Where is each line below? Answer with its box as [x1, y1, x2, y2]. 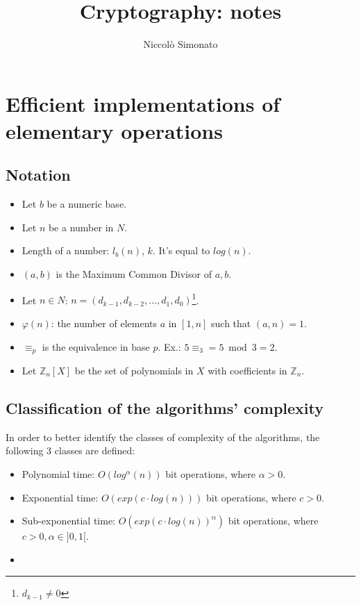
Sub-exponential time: [22, 513, 115, 528]
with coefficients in [208, 363, 287, 377]
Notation [6, 164, 71, 185]
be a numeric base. [47, 197, 126, 211]
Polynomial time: [22, 466, 95, 481]
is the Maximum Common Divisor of [56, 267, 212, 281]
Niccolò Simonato [143, 37, 218, 51]
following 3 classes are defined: [6, 443, 135, 458]
